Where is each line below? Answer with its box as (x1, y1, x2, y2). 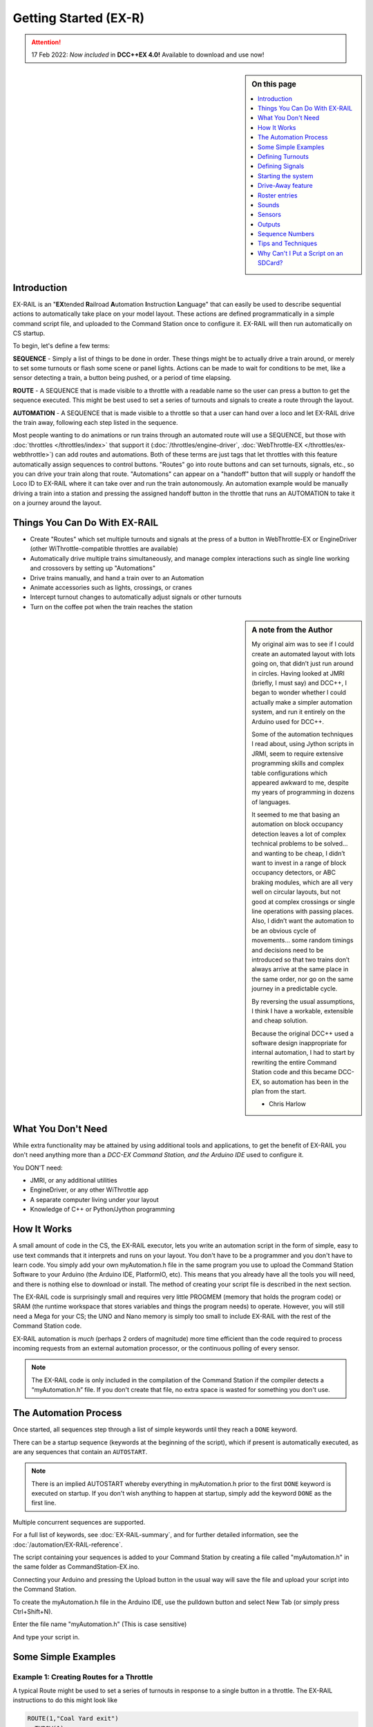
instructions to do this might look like (12, 1696, 117, 1704)
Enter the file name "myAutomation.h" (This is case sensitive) (12, 1620, 187, 1628)
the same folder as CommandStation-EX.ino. (12, 1563, 140, 1571)
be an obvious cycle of (251, 926, 317, 935)
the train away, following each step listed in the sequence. (12, 419, 178, 427)
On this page (251, 79, 296, 89)
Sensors (258, 211, 281, 219)
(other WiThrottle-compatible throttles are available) (30, 544, 179, 553)
